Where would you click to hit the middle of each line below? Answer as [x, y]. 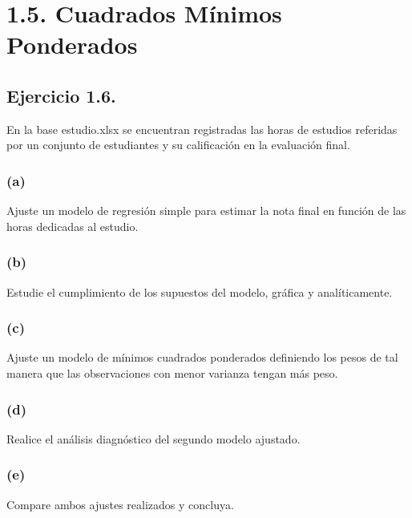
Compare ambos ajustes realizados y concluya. [120, 504]
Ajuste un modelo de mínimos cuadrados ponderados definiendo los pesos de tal [202, 357]
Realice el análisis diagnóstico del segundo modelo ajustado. [153, 438]
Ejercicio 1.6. [61, 95]
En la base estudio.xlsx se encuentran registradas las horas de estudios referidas [202, 129]
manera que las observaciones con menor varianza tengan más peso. [172, 372]
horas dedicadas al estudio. [73, 226]
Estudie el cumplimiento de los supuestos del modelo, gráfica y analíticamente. [200, 291]
